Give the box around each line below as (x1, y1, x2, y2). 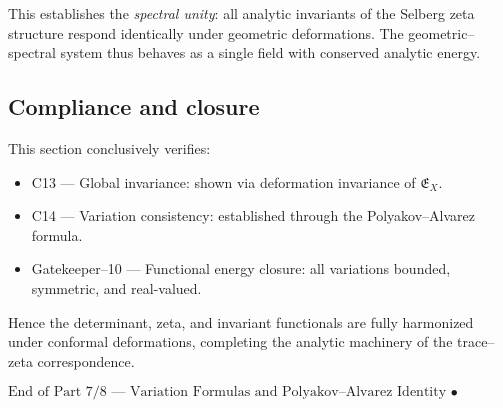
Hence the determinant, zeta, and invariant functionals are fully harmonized (8, 311, 474, 332)
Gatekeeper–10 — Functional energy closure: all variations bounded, (31, 258, 451, 279)
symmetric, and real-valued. (31, 277, 202, 298)
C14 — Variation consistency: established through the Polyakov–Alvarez (31, 205, 475, 226)
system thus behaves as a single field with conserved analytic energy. (60, 42, 481, 63)
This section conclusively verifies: (8, 137, 211, 158)
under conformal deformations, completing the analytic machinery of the (8, 331, 453, 352)
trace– (457, 331, 495, 352)
